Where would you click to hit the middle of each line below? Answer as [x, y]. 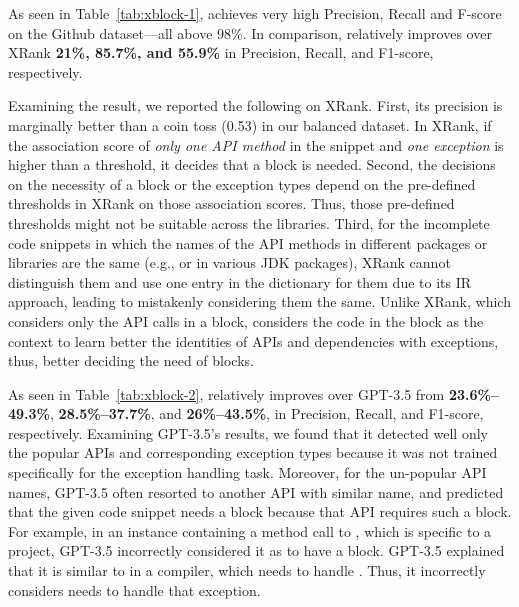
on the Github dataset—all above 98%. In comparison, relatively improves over [250, 32]
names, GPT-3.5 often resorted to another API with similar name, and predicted [256, 491]
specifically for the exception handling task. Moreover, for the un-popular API [247, 472]
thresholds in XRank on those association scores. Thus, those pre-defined [231, 203]
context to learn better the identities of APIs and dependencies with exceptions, [253, 340]
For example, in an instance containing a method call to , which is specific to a [250, 530]
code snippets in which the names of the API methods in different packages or [248, 242]
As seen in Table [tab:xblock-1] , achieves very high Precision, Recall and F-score [255, 13]
